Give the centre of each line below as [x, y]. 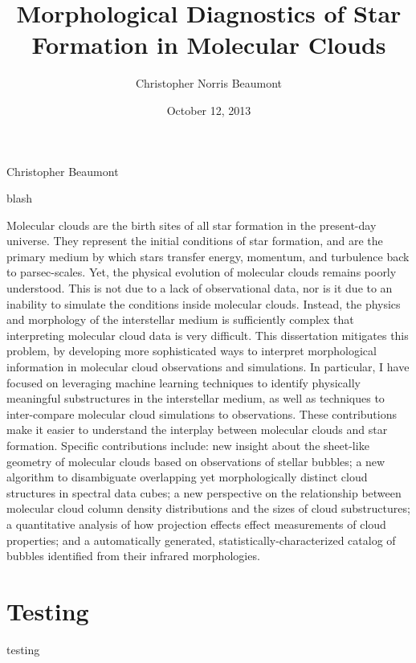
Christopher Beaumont [63, 171]
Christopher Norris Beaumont [209, 83]
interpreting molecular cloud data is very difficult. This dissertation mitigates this [208, 335]
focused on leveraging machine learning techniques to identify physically [184, 382]
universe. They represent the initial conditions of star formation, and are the [195, 241]
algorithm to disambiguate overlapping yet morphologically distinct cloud [187, 477]
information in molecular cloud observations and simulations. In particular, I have [208, 367]
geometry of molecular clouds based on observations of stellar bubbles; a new [196, 461]
